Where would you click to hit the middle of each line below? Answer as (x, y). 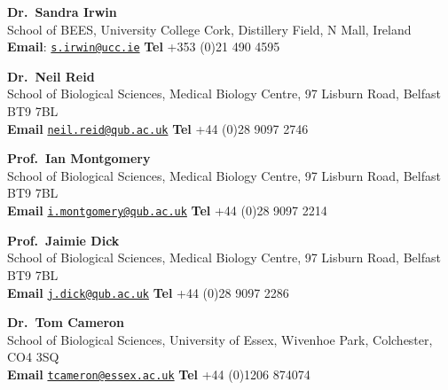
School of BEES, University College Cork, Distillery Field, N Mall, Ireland (209, 29)
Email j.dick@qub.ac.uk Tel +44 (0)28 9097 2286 (148, 292)
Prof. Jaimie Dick (63, 240)
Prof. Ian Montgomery (79, 158)
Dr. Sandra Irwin (62, 12)
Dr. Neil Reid (51, 76)
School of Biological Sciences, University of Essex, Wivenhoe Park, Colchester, (220, 339)
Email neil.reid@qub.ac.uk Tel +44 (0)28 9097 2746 (158, 128)
